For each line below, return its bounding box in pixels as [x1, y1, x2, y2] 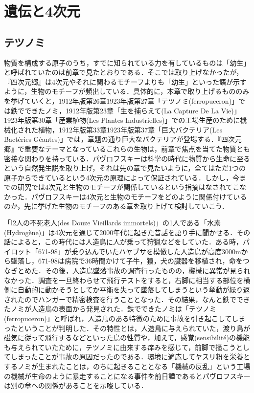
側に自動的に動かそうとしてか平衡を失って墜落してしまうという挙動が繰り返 [4, 284, 250, 295]
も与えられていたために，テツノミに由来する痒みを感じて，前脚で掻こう [4, 342, 236, 352]
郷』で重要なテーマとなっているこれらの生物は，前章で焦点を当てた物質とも [4, 143, 250, 153]
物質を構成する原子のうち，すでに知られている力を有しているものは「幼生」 [4, 57, 251, 67]
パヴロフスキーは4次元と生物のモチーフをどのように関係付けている [31, 191, 247, 201]
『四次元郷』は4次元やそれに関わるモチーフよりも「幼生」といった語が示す [4, 76, 247, 87]
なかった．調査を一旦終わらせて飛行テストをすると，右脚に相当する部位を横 [4, 275, 251, 285]
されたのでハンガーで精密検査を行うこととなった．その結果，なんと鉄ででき [4, 294, 250, 304]
